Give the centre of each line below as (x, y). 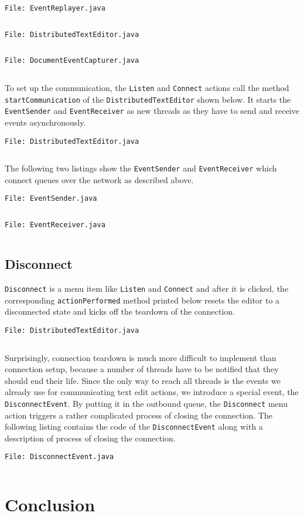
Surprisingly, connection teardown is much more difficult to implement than (141, 357)
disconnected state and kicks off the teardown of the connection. (120, 311)
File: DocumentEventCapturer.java (72, 61)
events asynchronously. (45, 122)
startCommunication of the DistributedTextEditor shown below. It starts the (148, 99)
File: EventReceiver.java (55, 225)
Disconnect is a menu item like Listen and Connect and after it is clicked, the (147, 288)
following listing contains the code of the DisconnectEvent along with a (134, 426)
